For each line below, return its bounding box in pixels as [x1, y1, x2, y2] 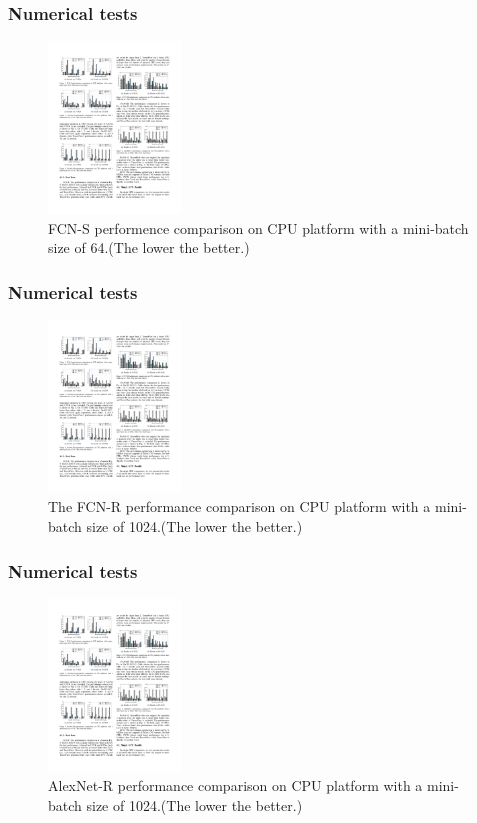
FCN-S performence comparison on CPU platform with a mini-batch [48, 217, 469, 238]
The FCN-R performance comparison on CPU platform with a [48, 496, 431, 517]
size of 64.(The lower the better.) [48, 237, 250, 258]
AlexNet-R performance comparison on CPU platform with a [48, 775, 423, 796]
